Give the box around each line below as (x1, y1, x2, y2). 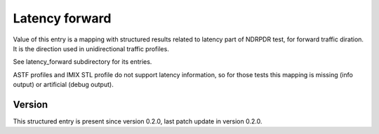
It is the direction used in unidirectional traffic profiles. (13, 44, 170, 53)
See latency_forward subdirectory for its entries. (13, 58, 152, 66)
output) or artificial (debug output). (13, 81, 114, 89)
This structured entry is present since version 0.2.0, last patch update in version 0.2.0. (13, 117, 262, 126)
